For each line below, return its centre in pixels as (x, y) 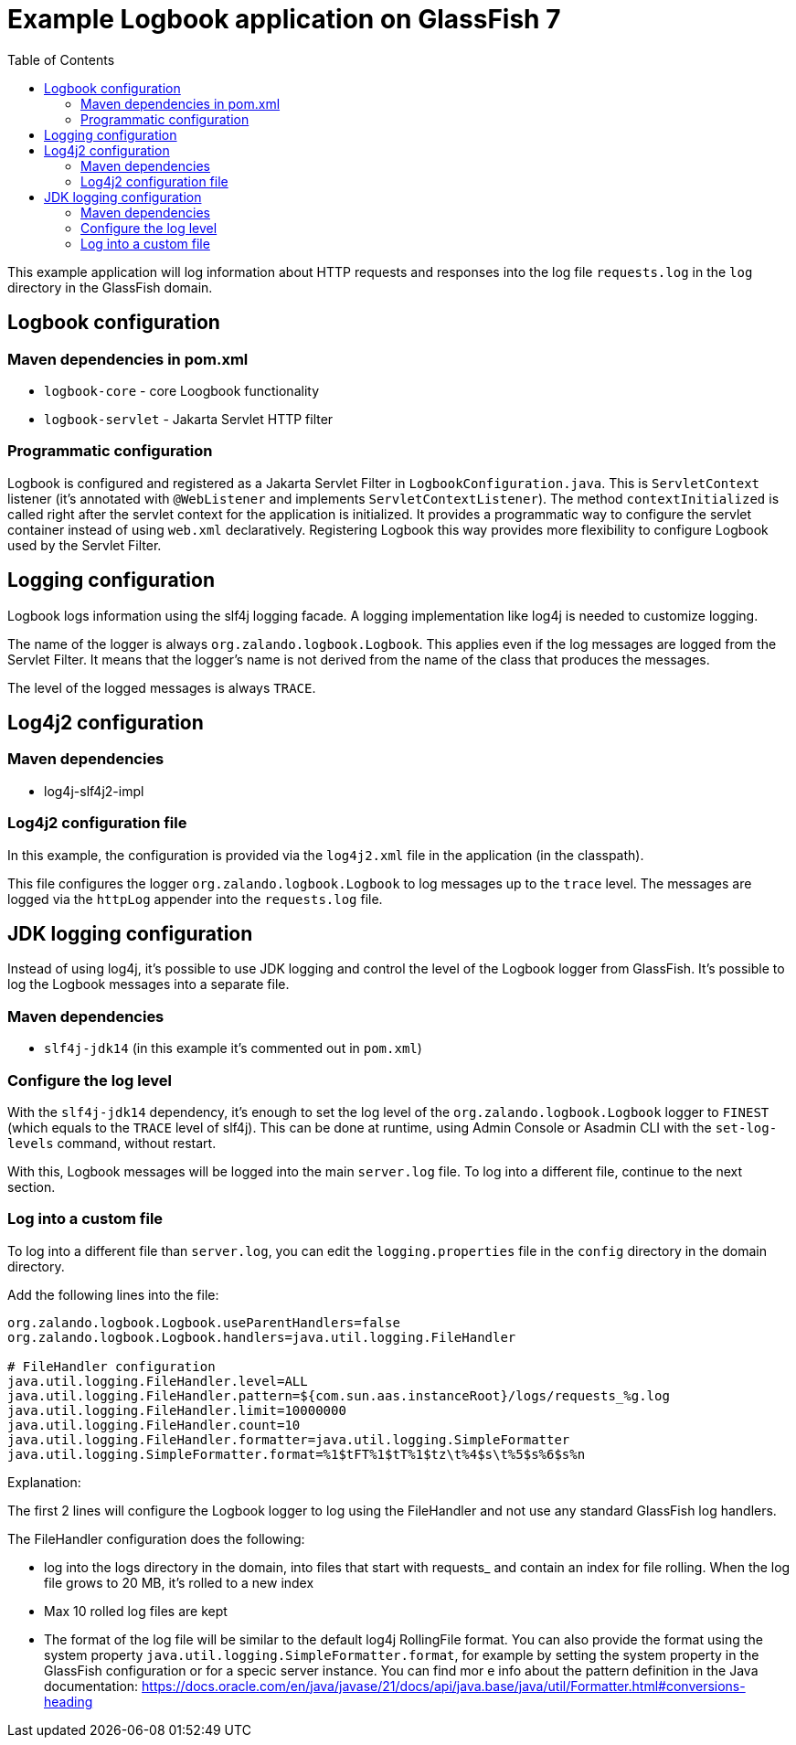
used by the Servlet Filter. (85, 545)
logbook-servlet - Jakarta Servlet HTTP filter (189, 419)
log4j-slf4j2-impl (94, 791)
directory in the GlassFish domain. (110, 287)
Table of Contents (61, 59)
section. (32, 1186)
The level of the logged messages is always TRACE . (162, 687)
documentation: (91, 1686)
